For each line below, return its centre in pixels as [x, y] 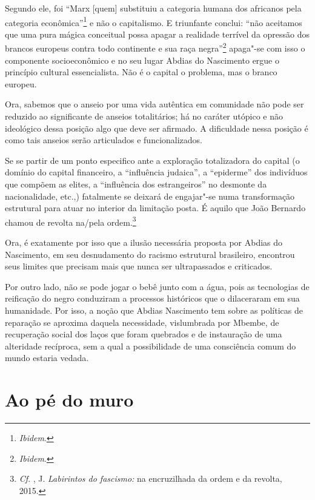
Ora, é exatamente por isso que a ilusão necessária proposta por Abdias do [144, 242]
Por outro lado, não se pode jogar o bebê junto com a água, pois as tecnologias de [157, 286]
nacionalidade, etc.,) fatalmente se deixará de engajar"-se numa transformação [150, 196]
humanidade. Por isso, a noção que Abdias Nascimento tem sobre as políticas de [154, 310]
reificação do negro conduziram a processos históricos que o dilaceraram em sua [152, 298]
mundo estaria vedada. [47, 358]
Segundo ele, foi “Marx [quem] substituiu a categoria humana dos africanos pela [153, 8]
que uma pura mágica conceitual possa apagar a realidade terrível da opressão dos [157, 34]
